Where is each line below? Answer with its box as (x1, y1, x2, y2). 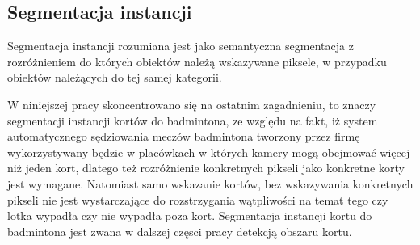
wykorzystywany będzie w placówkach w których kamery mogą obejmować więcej (7, 143, 410, 160)
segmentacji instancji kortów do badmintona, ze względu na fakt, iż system (7, 112, 378, 129)
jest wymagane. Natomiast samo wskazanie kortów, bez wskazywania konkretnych (7, 175, 414, 192)
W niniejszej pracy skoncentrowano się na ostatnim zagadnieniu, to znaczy (7, 95, 376, 112)
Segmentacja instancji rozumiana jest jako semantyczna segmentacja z (7, 37, 354, 54)
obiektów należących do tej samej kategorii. (7, 69, 222, 86)
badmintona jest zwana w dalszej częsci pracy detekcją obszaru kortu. (7, 222, 352, 239)
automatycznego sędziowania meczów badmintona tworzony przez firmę (7, 128, 360, 145)
